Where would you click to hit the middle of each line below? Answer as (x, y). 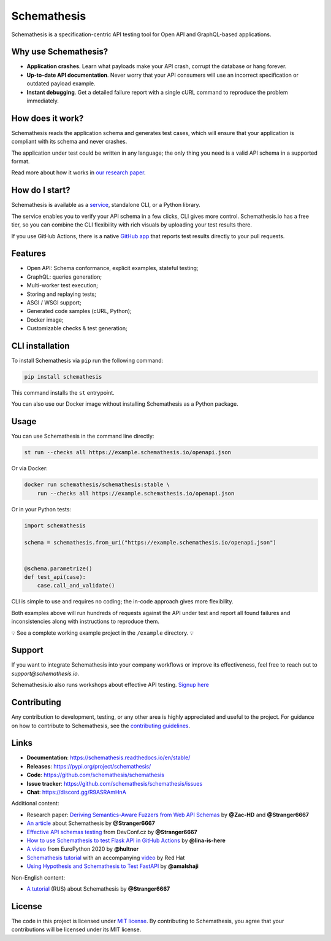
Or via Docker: (30, 468)
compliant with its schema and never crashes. (69, 142)
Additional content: (35, 804)
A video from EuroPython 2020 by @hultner (83, 849)
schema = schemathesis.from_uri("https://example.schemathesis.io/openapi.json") (150, 543)
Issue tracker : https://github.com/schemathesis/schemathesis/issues (115, 783)
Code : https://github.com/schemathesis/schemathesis (96, 775)
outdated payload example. (61, 83)
